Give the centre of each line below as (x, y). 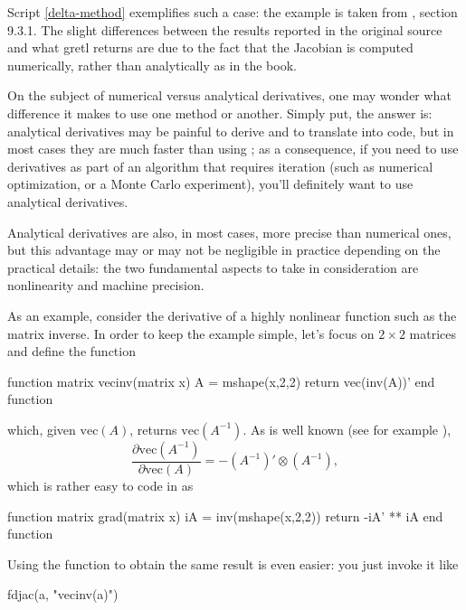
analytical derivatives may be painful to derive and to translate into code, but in (231, 131)
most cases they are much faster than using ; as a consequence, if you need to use (233, 149)
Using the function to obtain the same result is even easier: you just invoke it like (233, 563)
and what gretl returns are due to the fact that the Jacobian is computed (210, 47)
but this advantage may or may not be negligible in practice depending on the (224, 250)
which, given (42, 429)
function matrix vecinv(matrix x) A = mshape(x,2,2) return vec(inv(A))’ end (221, 381)
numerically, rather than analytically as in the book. (152, 65)
